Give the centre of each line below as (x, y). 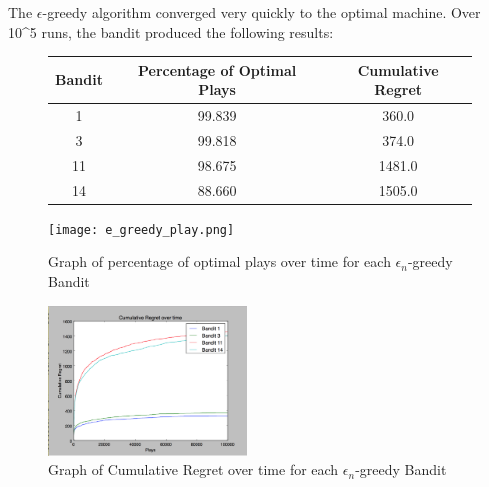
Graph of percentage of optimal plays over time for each (219, 261)
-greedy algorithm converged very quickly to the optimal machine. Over (261, 12)
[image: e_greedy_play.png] (141, 229)
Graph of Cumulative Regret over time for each (193, 469)
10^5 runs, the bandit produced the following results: (171, 31)
